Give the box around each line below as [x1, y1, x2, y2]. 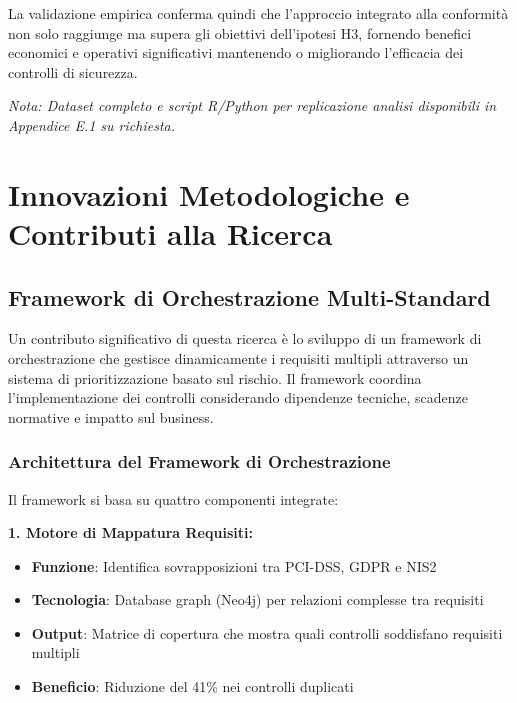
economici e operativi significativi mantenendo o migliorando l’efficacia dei [8, 42, 464, 63]
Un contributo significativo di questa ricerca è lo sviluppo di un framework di [8, 328, 482, 349]
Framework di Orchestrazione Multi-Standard [8, 281, 491, 312]
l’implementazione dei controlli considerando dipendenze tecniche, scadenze [8, 387, 468, 408]
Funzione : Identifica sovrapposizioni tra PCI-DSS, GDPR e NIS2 [31, 555, 437, 576]
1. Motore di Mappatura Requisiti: [8, 522, 253, 543]
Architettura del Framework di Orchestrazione [8, 449, 391, 474]
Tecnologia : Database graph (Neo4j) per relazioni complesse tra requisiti [31, 589, 484, 610]
